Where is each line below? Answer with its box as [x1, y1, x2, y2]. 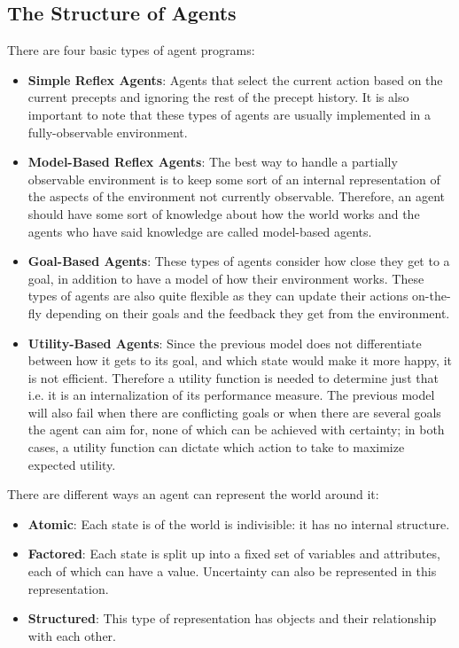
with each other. [27, 626, 117, 644]
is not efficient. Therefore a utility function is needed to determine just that [27, 368, 439, 386]
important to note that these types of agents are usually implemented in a [27, 105, 431, 123]
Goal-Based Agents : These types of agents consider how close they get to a [27, 252, 450, 270]
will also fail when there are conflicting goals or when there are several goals [27, 402, 441, 421]
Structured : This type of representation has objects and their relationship [27, 609, 437, 628]
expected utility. [27, 455, 116, 473]
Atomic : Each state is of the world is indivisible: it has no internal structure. [27, 514, 450, 533]
